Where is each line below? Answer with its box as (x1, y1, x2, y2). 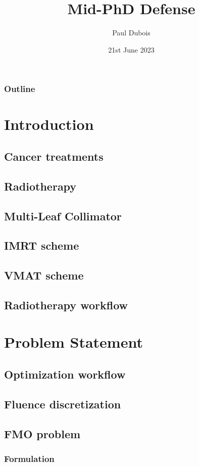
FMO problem (4, 426, 81, 441)
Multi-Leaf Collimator (4, 208, 122, 223)
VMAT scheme (4, 267, 84, 283)
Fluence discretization (4, 396, 121, 411)
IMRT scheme (4, 238, 79, 253)
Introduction (4, 114, 94, 134)
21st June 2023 (108, 44, 155, 55)
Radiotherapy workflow (4, 297, 128, 312)
